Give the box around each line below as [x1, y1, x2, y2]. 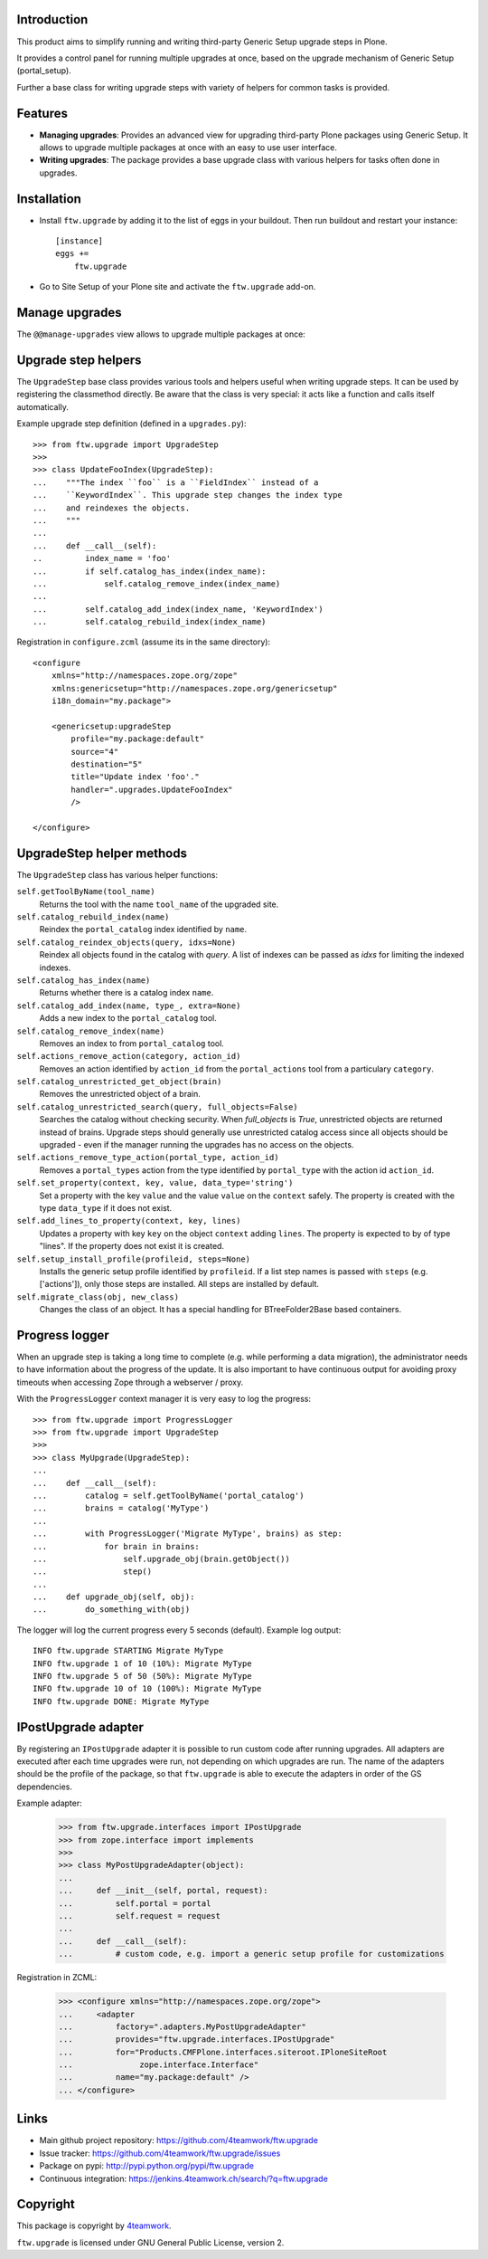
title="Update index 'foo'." [70, 772, 201, 782]
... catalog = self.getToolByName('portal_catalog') [33, 1490, 305, 1501]
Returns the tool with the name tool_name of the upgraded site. [39, 899, 279, 910]
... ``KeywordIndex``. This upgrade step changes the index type [33, 490, 343, 500]
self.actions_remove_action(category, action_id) [16, 1051, 241, 1062]
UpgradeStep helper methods [16, 845, 187, 861]
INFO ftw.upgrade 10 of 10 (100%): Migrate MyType [33, 1683, 262, 1694]
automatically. [16, 401, 70, 412]
